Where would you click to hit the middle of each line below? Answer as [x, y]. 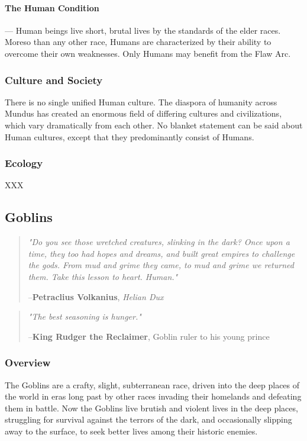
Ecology [24, 163]
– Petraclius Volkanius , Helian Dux [96, 296]
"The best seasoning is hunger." [85, 316]
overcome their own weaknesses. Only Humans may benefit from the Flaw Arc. [148, 53]
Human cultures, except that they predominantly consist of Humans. [130, 136]
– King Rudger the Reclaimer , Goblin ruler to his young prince [149, 336]
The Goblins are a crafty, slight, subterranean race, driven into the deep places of [152, 384]
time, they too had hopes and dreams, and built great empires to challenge [161, 253]
